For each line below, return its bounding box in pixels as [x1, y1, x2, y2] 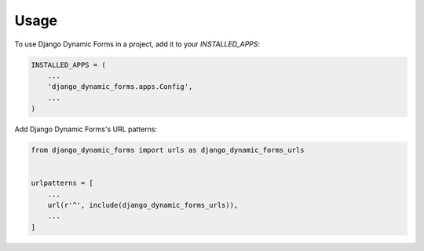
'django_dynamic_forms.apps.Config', [47, 83, 193, 91]
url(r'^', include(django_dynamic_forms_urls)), [47, 201, 239, 210]
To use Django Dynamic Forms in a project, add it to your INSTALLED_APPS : [14, 39, 261, 49]
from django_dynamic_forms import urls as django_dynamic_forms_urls [31, 146, 305, 155]
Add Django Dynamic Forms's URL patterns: [14, 124, 157, 134]
